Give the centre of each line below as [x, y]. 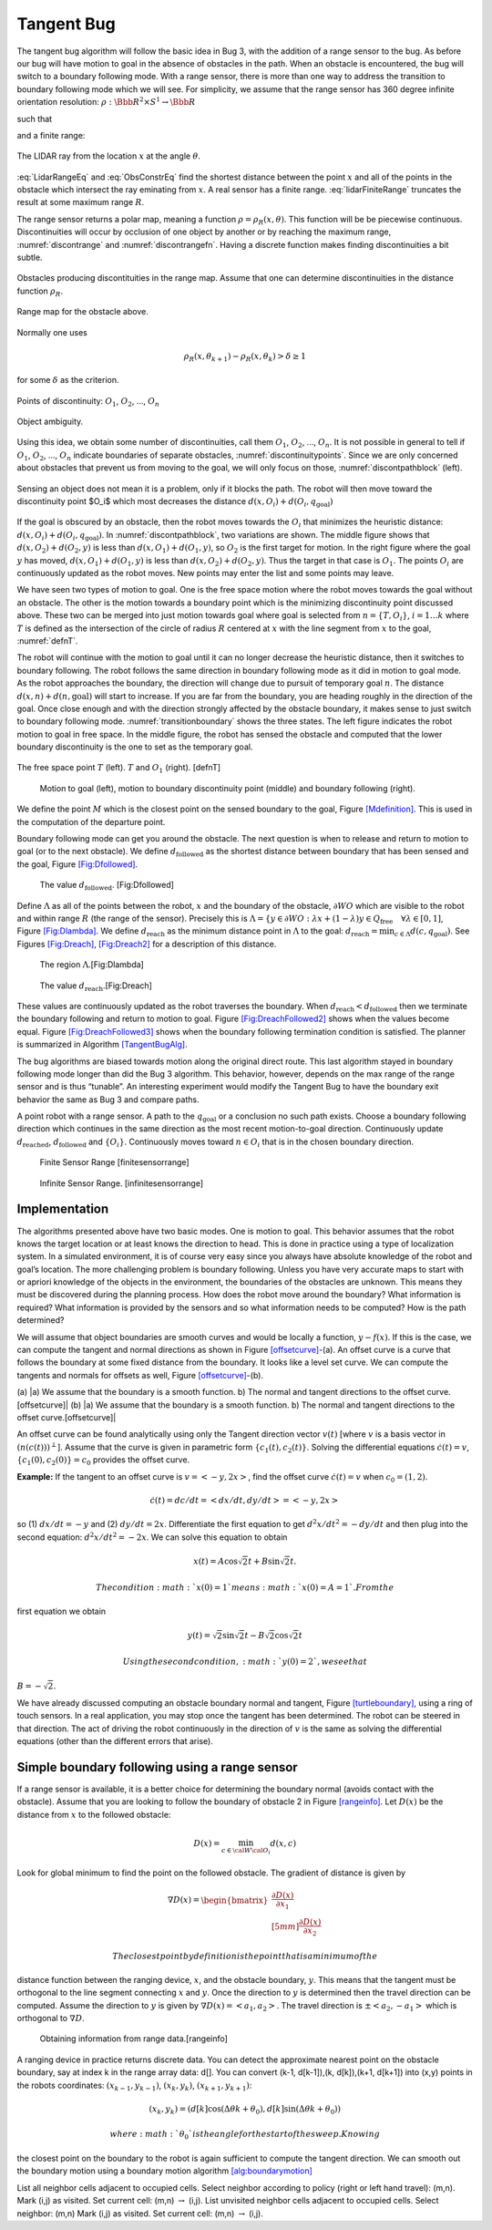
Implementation [63, 1209]
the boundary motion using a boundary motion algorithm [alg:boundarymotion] [165, 2171]
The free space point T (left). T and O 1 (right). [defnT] [119, 769]
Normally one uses [52, 332]
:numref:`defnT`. [47, 640]
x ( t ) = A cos [215, 1561]
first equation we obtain [61, 1611]
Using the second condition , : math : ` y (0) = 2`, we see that [245, 1662]
